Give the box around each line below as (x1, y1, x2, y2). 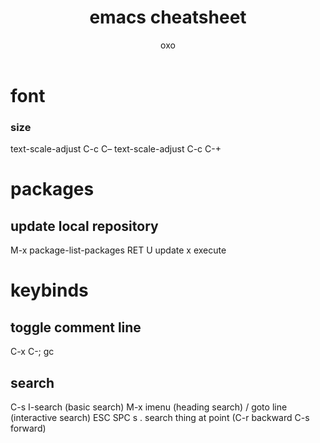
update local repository (10, 217, 159, 235)
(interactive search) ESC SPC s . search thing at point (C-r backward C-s (10, 412, 310, 424)
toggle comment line (10, 319, 142, 336)
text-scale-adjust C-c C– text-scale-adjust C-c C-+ (10, 143, 222, 155)
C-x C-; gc (10, 346, 55, 358)
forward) (10, 422, 47, 435)
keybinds (10, 279, 89, 302)
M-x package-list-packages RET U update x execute (10, 244, 227, 256)
